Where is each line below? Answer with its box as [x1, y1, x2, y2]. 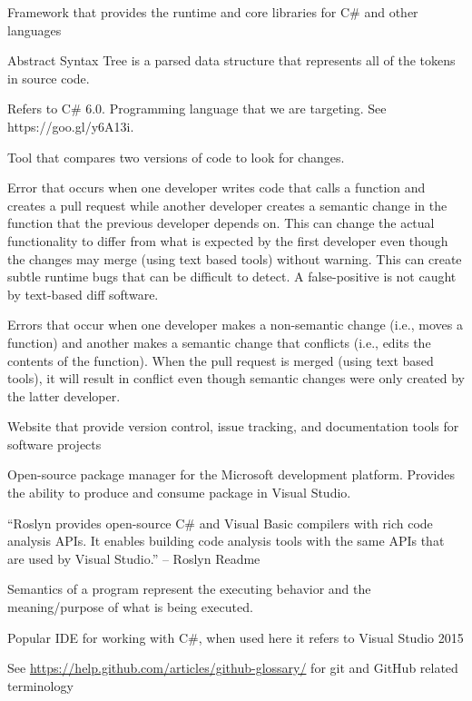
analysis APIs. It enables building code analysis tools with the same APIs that [7, 531, 445, 550]
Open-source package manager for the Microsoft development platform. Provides [7, 465, 455, 484]
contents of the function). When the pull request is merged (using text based [7, 350, 434, 370]
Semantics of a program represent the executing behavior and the [7, 579, 371, 598]
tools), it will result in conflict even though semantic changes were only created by [7, 369, 465, 388]
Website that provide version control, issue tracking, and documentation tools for [7, 417, 459, 436]
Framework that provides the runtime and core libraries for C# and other [7, 3, 418, 21]
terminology [7, 676, 74, 695]
